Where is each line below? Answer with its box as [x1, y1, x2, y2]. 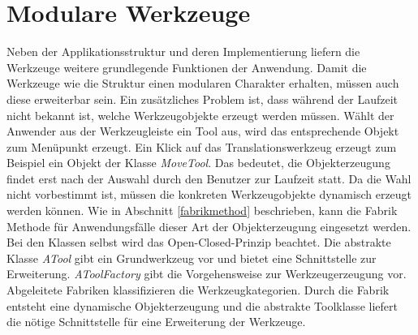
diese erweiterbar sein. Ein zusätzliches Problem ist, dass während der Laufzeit [6, 90, 398, 107]
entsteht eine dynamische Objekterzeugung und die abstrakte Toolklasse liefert [6, 297, 398, 314]
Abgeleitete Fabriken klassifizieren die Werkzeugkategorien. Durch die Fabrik [6, 281, 390, 298]
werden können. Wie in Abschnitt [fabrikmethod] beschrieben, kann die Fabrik [6, 202, 398, 219]
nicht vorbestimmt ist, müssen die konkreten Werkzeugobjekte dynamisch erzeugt [6, 186, 412, 203]
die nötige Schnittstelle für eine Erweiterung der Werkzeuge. [6, 313, 306, 330]
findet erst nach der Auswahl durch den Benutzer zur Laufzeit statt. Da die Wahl [6, 170, 412, 187]
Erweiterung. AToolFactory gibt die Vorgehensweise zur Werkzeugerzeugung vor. [6, 265, 407, 282]
